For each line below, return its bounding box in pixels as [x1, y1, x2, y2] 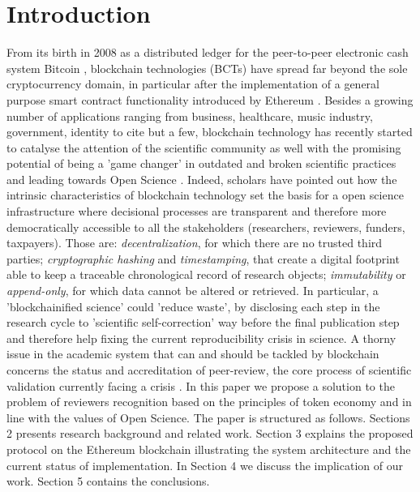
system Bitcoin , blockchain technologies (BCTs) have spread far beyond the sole [6, 59, 408, 76]
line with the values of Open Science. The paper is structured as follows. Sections [6, 409, 410, 426]
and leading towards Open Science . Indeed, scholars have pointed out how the [6, 170, 397, 187]
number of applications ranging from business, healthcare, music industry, [6, 107, 373, 124]
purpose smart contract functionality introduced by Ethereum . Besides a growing [6, 91, 414, 108]
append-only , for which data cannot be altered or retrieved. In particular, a [6, 282, 379, 299]
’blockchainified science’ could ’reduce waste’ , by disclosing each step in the [6, 297, 380, 314]
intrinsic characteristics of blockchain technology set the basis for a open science [6, 186, 404, 203]
